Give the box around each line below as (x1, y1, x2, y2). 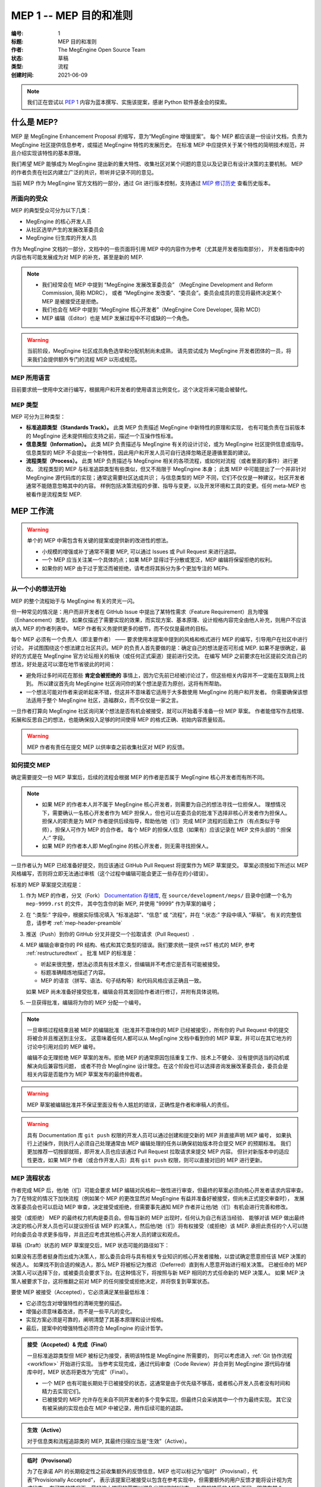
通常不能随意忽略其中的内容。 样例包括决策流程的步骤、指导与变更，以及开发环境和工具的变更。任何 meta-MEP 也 (26, 482, 306, 490)
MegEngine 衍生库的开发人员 (26, 234, 97, 241)
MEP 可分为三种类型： (11, 413, 65, 421)
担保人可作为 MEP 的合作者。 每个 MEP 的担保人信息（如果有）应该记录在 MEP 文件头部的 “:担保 (54, 826, 291, 833)
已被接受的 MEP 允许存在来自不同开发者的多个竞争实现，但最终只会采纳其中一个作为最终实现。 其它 (42, 1396, 287, 1403)
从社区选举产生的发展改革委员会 (26, 226, 104, 233)
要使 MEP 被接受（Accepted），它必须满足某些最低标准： (11, 1288, 151, 1296)
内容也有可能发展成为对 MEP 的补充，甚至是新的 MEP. (11, 253, 144, 261)
